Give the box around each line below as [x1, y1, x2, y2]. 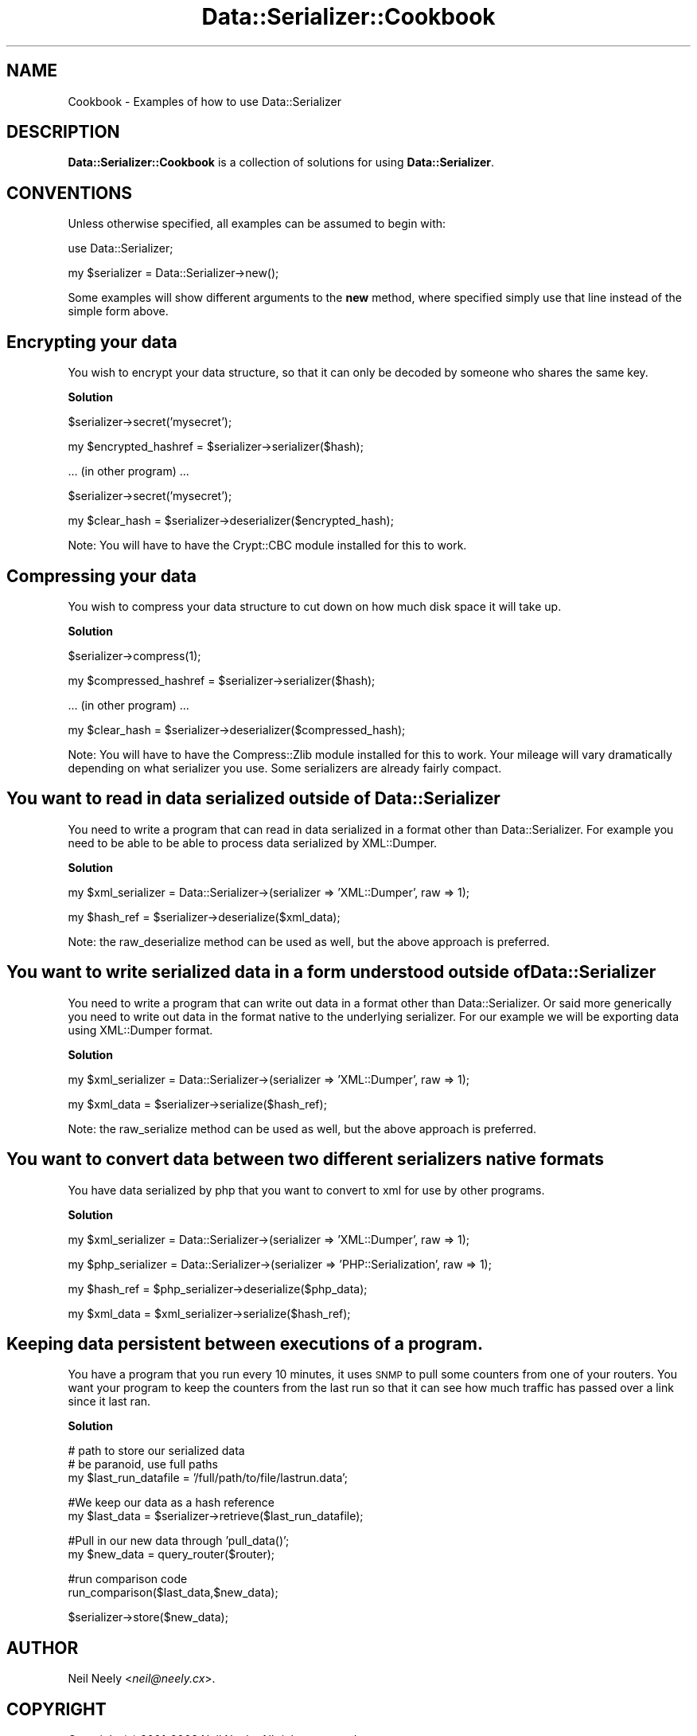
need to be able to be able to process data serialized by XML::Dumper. [68, 835, 438, 850]
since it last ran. [68, 1394, 151, 1409]
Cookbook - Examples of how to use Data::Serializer [68, 94, 342, 108]
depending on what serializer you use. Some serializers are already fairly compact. [68, 760, 502, 775]
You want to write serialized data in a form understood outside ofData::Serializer [6, 962, 656, 983]
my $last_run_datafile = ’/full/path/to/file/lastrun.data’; [68, 1471, 348, 1485]
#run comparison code [68, 1572, 188, 1586]
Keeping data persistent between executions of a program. [6, 1333, 483, 1354]
